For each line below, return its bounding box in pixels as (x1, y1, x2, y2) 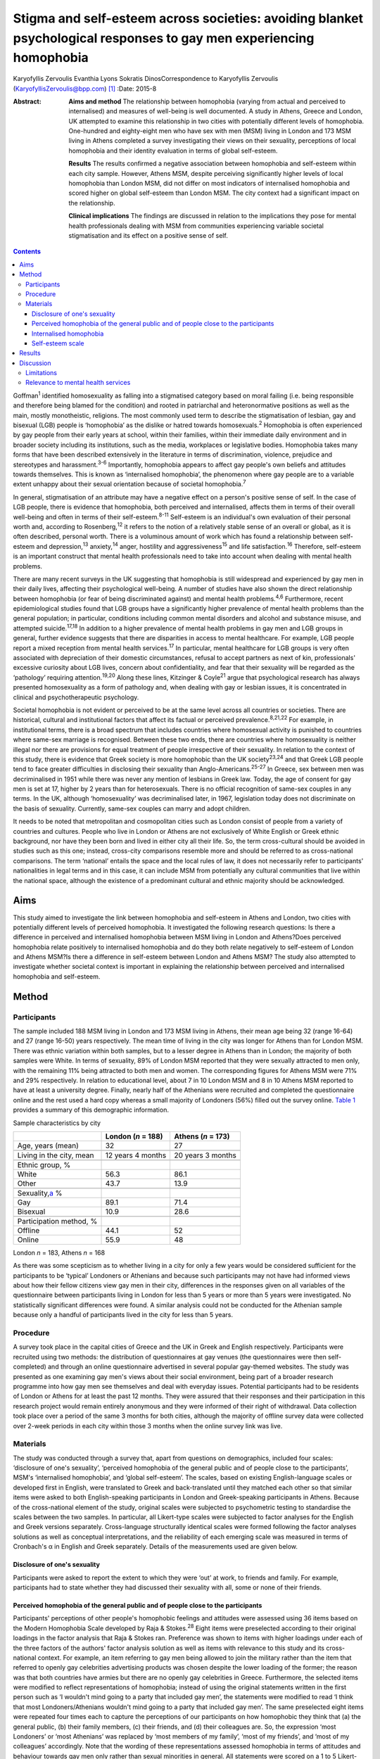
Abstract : (13, 97, 42, 106)
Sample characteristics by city (13, 1119, 101, 1127)
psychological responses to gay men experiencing (13, 30, 315, 46)
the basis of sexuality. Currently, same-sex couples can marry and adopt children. (13, 804, 251, 813)
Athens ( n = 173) (174, 1131, 230, 1141)
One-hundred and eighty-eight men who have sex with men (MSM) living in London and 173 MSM (68, 127, 352, 135)
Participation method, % (17, 1216, 98, 1226)
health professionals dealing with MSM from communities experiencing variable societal (68, 222, 324, 230)
